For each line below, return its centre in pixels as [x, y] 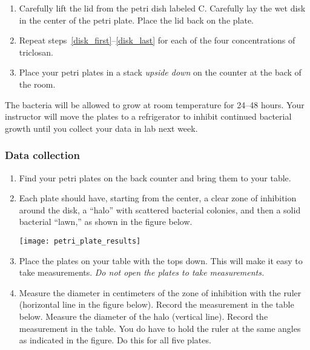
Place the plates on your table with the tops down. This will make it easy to [161, 260]
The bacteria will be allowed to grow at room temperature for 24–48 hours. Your [155, 104]
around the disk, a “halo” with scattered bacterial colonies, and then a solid [160, 209]
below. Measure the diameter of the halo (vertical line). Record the [143, 316]
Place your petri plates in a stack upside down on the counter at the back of [160, 72]
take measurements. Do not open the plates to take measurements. [142, 272]
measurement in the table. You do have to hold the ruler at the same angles [160, 328]
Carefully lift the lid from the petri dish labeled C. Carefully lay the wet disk [162, 8]
